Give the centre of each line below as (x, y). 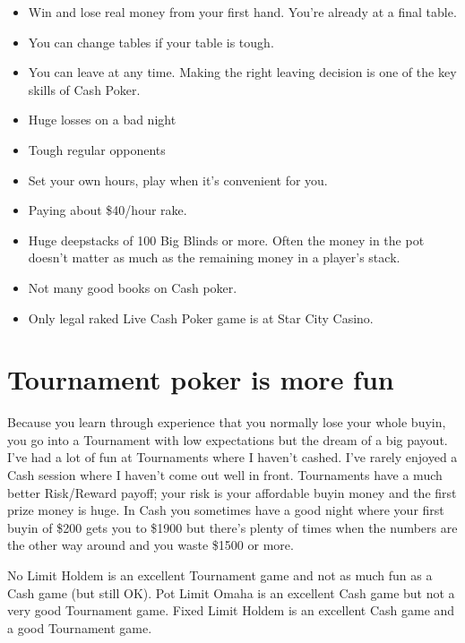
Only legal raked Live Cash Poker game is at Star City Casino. (201, 317)
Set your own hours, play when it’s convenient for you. (178, 180)
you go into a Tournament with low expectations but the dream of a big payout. (228, 439)
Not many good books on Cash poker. (133, 287)
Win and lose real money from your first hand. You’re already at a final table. (242, 12)
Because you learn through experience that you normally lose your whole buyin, (227, 422)
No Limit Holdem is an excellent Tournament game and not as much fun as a (220, 575)
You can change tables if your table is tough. (151, 42)
